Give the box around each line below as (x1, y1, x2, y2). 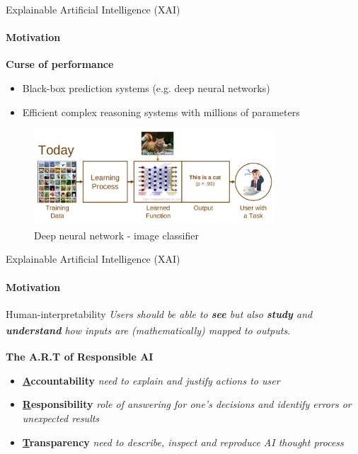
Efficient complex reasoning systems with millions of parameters (22, 104, 300, 119)
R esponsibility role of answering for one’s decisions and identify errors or (22, 397, 352, 412)
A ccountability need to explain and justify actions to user (22, 373, 280, 387)
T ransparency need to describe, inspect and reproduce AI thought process (22, 434, 344, 449)
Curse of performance (6, 57, 114, 72)
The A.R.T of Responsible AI (6, 349, 154, 364)
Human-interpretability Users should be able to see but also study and (6, 306, 313, 321)
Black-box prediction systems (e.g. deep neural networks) (22, 80, 270, 95)
